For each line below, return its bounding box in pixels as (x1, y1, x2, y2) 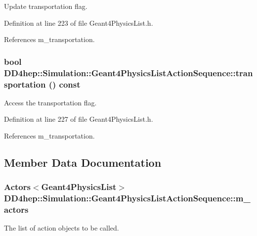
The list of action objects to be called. (4, 223, 119, 233)
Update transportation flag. (4, 1, 87, 11)
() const (48, 78, 81, 90)
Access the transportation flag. (4, 97, 97, 107)
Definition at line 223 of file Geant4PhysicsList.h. (4, 17, 153, 28)
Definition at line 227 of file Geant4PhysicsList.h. (4, 114, 153, 124)
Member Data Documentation (4, 155, 162, 170)
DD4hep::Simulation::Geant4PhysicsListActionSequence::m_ (4, 192, 251, 204)
